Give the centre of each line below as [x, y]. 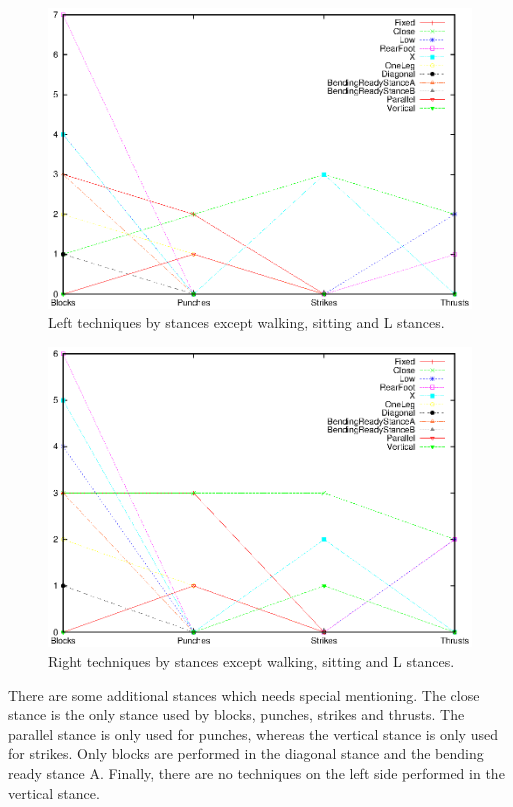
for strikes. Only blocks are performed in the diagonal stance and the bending [246, 753]
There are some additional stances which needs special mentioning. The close [244, 694]
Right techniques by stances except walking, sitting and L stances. [251, 660]
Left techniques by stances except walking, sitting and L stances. [246, 322]
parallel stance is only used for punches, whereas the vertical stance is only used [253, 733]
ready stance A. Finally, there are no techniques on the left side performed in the [256, 772]
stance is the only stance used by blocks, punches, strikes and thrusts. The [236, 714]
